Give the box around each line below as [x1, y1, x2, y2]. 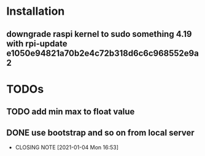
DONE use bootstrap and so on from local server [6, 127, 195, 138]
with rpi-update [6, 38, 68, 49]
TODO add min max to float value [6, 106, 135, 117]
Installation [6, 4, 65, 18]
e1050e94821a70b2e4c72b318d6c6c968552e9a [6, 48, 199, 58]
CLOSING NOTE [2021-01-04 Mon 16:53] [15, 143, 118, 151]
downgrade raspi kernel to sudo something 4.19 [6, 29, 192, 39]
